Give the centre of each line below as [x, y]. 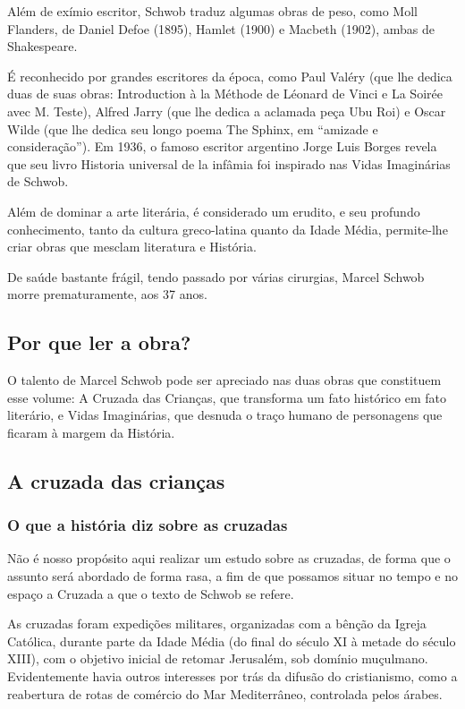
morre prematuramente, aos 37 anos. [107, 294]
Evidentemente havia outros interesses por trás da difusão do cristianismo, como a [232, 676]
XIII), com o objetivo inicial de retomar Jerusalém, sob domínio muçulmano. [218, 658]
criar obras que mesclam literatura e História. [132, 247]
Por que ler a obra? [99, 342]
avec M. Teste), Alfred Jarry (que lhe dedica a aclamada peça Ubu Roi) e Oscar [227, 111]
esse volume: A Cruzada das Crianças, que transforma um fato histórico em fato [227, 397]
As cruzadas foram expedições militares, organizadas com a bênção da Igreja [217, 624]
